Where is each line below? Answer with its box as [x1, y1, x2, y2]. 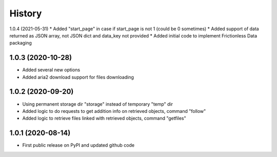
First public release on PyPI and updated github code [22, 142, 135, 148]
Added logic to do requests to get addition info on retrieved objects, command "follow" [22, 108, 206, 114]
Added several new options [22, 67, 81, 73]
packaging [9, 40, 32, 46]
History [9, 8, 42, 19]
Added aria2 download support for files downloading [22, 74, 134, 80]
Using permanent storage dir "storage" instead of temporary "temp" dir [22, 101, 173, 107]
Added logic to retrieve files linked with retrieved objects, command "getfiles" [22, 115, 187, 122]
